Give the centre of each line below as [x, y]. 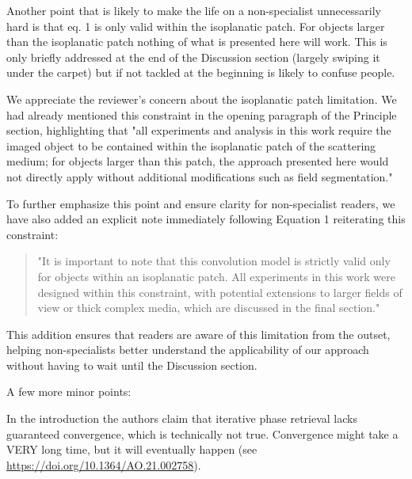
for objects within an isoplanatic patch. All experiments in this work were [216, 276]
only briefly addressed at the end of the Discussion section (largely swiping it [193, 57]
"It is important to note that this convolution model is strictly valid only [214, 261]
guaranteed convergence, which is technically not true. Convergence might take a [202, 433]
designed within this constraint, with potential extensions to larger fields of [220, 292]
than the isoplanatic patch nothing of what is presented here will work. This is [197, 42]
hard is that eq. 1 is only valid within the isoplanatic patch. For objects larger [196, 26]
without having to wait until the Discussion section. [132, 365]
